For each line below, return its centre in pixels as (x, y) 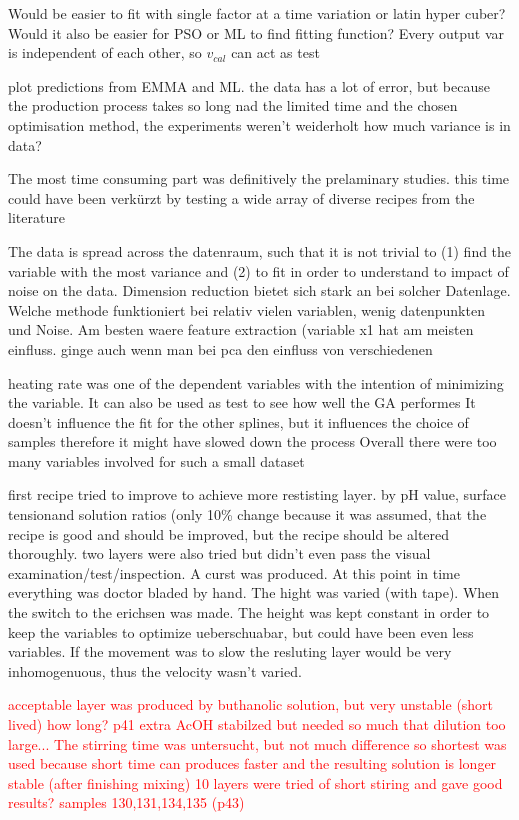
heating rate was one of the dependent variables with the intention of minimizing (256, 382)
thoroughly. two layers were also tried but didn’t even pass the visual (219, 553)
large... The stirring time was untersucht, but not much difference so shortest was (257, 743)
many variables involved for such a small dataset (156, 460)
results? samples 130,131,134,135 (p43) (126, 802)
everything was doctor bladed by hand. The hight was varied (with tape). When (254, 592)
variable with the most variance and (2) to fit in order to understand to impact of (258, 270)
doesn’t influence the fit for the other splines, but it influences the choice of (238, 421)
